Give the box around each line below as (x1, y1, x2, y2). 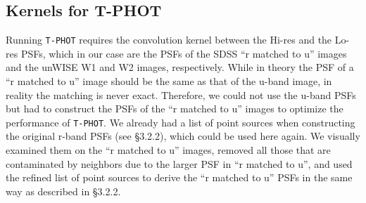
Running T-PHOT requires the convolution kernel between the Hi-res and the (6, 32, 332, 47)
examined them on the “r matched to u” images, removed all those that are (6, 143, 331, 157)
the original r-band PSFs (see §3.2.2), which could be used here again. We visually (6, 129, 360, 143)
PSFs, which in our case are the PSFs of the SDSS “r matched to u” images (20, 46, 347, 60)
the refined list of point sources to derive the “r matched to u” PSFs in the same (6, 170, 353, 185)
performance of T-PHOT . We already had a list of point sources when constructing (6, 114, 355, 129)
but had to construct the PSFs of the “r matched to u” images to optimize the (6, 101, 343, 116)
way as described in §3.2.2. (6, 183, 121, 198)
